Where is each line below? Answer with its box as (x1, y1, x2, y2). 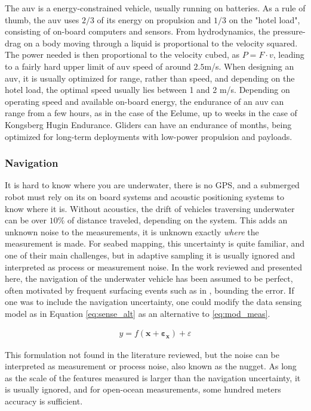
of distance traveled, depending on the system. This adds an (67, 214, 288, 226)
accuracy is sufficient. (5, 394, 83, 407)
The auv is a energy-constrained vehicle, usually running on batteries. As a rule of (5, 2, 306, 14)
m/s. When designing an (204, 60, 294, 72)
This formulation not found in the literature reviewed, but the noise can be (5, 348, 280, 360)
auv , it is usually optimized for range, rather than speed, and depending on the (5, 71, 295, 84)
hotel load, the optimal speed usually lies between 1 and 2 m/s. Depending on (5, 83, 290, 96)
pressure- (272, 25, 306, 38)
